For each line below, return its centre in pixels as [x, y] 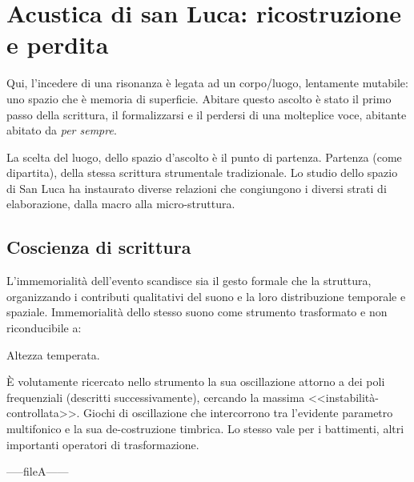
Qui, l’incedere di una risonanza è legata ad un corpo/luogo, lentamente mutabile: [207, 83]
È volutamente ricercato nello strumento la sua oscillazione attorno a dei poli [196, 382]
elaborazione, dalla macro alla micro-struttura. [121, 204]
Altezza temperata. [53, 354]
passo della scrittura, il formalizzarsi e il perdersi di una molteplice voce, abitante [207, 114]
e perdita [58, 44]
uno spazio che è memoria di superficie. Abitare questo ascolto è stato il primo [199, 98]
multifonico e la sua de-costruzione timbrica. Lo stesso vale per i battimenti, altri [205, 429]
